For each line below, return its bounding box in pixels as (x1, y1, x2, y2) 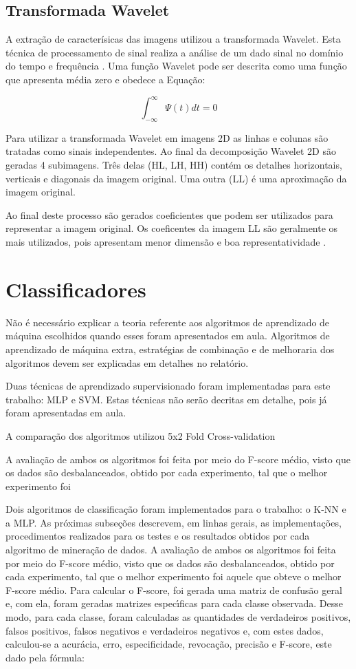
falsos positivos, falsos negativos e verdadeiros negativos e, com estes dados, (5, 623, 324, 637)
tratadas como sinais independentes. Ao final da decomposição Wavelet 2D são (5, 144, 336, 158)
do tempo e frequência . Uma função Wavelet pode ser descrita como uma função (5, 59, 347, 73)
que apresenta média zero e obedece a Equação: (5, 72, 205, 86)
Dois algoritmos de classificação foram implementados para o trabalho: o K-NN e (5, 502, 346, 516)
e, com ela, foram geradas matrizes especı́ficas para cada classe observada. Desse (5, 596, 343, 610)
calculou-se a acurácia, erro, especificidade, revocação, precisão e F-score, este (5, 637, 332, 651)
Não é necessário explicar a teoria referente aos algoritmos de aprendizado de (5, 315, 330, 329)
